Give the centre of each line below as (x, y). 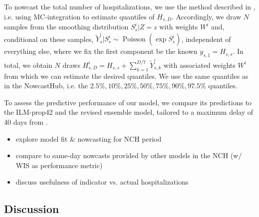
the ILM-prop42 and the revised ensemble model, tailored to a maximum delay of (129, 112)
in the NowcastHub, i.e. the (46, 86)
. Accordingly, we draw (206, 16)
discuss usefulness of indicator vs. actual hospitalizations (102, 182)
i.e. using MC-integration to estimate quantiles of (79, 16)
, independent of (206, 39)
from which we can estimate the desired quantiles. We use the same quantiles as (126, 76)
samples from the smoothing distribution (66, 27)
